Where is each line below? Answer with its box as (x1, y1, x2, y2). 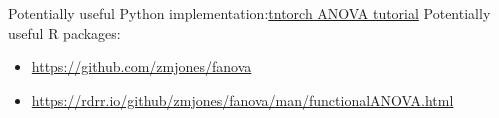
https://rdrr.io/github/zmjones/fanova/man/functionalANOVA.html (31, 89, 454, 110)
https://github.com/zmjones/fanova (31, 56, 252, 77)
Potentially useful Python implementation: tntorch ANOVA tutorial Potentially (8, 3, 491, 23)
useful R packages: (8, 22, 121, 43)
